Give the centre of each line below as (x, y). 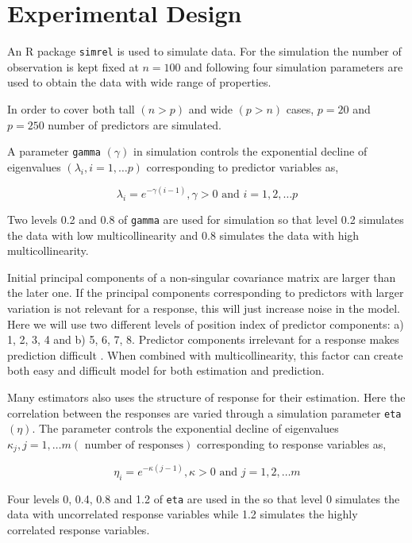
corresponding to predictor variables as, (243, 166)
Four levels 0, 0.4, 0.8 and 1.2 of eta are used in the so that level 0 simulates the (204, 498)
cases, (300, 108)
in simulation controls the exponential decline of (250, 151)
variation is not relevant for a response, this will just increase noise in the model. (204, 308)
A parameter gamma (54, 151)
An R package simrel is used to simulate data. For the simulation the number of (204, 51)
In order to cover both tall (71, 108)
